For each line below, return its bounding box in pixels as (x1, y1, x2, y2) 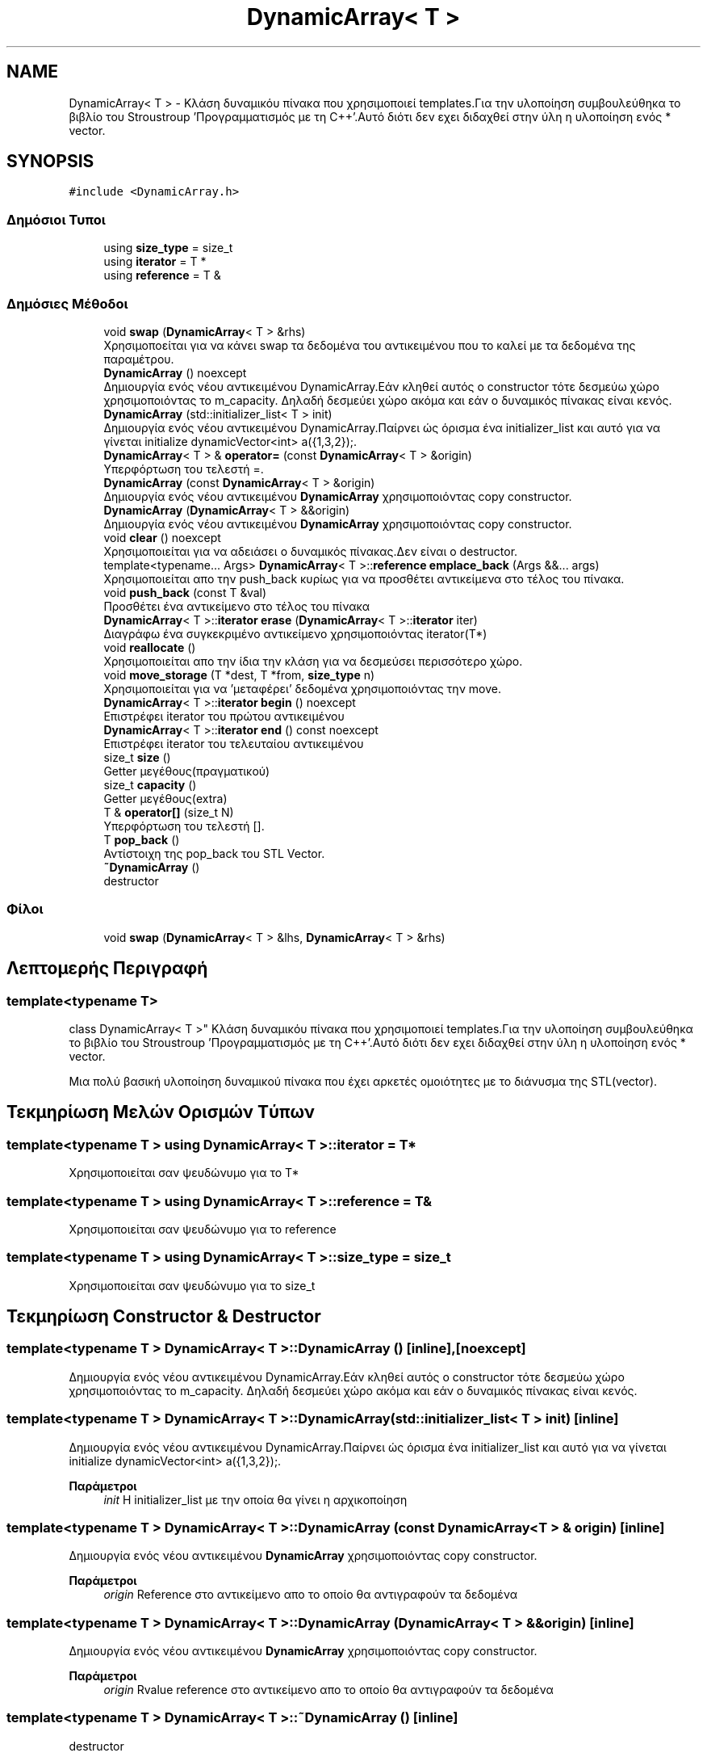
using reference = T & (103, 268, 221, 283)
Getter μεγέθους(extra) (103, 791, 228, 805)
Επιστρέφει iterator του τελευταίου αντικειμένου (103, 736, 364, 750)
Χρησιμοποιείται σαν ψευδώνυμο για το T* (69, 1166, 299, 1180)
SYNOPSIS (6, 151, 94, 172)
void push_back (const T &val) (103, 585, 267, 599)
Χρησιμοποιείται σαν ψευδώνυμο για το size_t (69, 1278, 316, 1293)
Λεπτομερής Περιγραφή (6, 958, 208, 979)
